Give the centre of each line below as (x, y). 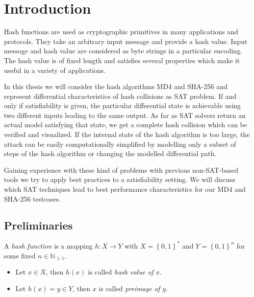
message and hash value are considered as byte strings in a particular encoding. (123, 51)
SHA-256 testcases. (33, 198)
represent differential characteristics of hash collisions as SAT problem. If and (120, 96)
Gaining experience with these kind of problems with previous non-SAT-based (121, 170)
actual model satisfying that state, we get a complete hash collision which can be (126, 125)
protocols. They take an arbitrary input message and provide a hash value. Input (126, 41)
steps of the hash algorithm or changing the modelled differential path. (110, 153)
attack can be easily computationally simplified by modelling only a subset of (120, 144)
